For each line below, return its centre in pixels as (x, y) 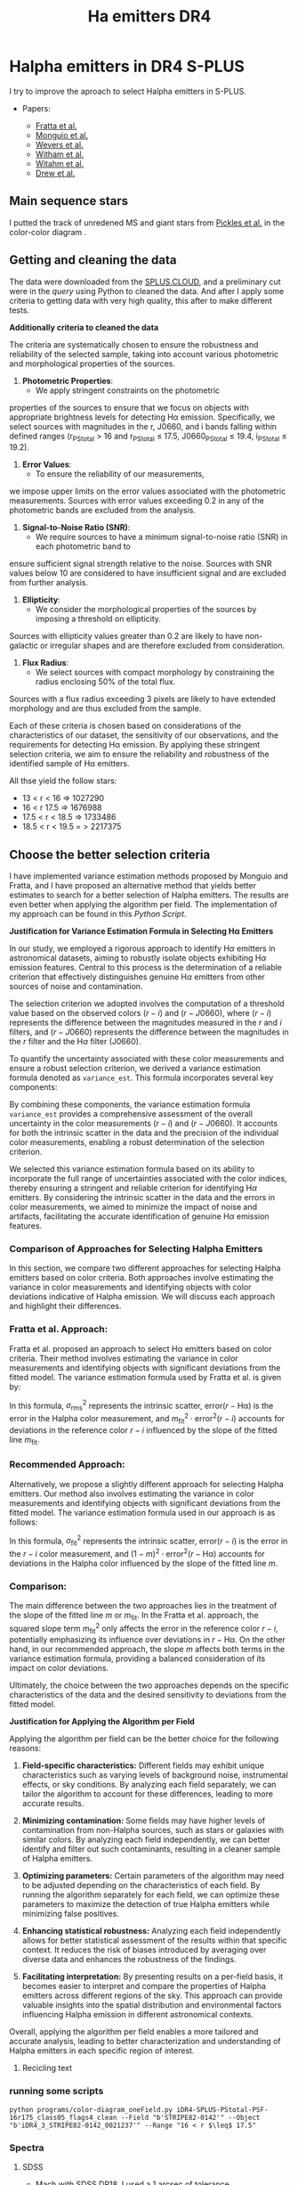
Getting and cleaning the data (93, 260)
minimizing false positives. (71, 1914)
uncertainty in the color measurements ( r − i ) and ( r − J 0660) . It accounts (144, 1124)
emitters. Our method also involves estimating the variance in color (132, 1493)
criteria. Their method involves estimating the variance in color (124, 1358)
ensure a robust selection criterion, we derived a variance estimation (135, 1068)
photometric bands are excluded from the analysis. (102, 511)
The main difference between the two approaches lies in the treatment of (143, 1606)
